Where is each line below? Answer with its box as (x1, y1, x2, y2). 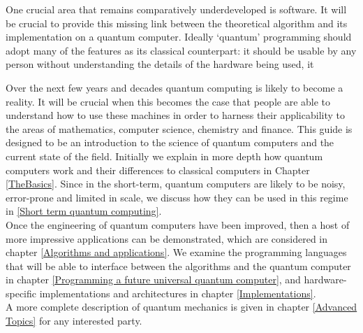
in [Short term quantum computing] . (6, 204, 162, 218)
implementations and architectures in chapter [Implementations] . (39, 285, 316, 300)
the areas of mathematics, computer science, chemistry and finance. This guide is (6, 121, 353, 136)
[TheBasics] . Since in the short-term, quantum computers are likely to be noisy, (6, 176, 346, 191)
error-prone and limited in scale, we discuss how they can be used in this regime (6, 190, 348, 204)
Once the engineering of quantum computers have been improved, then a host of (6, 217, 350, 232)
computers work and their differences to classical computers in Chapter (6, 162, 310, 177)
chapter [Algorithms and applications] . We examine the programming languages (6, 245, 347, 260)
